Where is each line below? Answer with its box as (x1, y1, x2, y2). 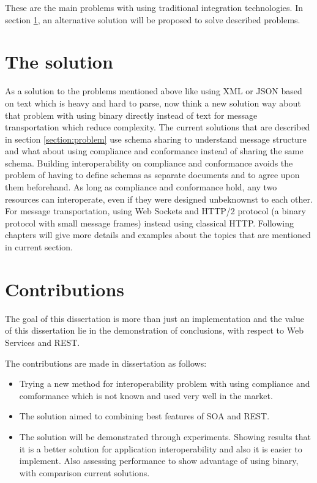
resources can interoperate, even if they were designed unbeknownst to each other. (5, 192, 313, 205)
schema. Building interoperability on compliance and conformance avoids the (5, 156, 293, 169)
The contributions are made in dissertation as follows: (5, 356, 207, 369)
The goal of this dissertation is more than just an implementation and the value (5, 312, 304, 324)
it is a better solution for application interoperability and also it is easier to (19, 442, 302, 455)
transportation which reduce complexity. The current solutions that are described (5, 121, 310, 133)
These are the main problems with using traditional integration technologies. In (5, 1, 303, 13)
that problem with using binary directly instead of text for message (5, 108, 258, 121)
